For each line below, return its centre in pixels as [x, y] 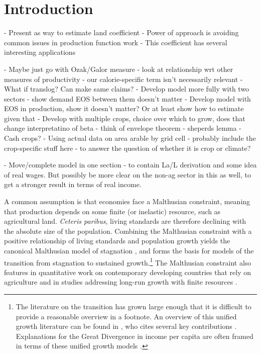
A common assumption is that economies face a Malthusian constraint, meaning [127, 201]
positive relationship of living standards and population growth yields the [117, 241]
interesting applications [40, 52]
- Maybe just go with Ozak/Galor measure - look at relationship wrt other [119, 69]
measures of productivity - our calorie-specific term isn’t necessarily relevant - [123, 79]
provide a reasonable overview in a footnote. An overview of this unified [126, 316]
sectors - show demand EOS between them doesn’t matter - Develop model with [127, 98]
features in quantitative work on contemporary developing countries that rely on [127, 272]
